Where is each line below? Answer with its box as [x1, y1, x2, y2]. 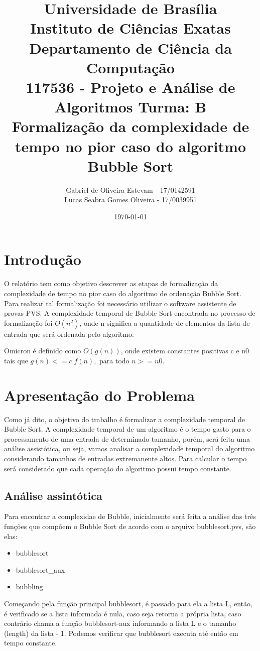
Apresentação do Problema [4, 384, 195, 405]
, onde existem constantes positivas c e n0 [120, 345, 249, 356]
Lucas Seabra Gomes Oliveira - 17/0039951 [64, 194, 197, 205]
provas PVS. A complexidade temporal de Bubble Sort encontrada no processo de [4, 308, 255, 318]
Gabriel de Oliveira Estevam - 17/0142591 [66, 184, 195, 195]
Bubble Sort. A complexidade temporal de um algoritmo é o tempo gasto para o [4, 424, 251, 434]
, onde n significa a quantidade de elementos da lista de [79, 317, 250, 328]
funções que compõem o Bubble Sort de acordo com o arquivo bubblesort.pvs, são [4, 520, 256, 531]
